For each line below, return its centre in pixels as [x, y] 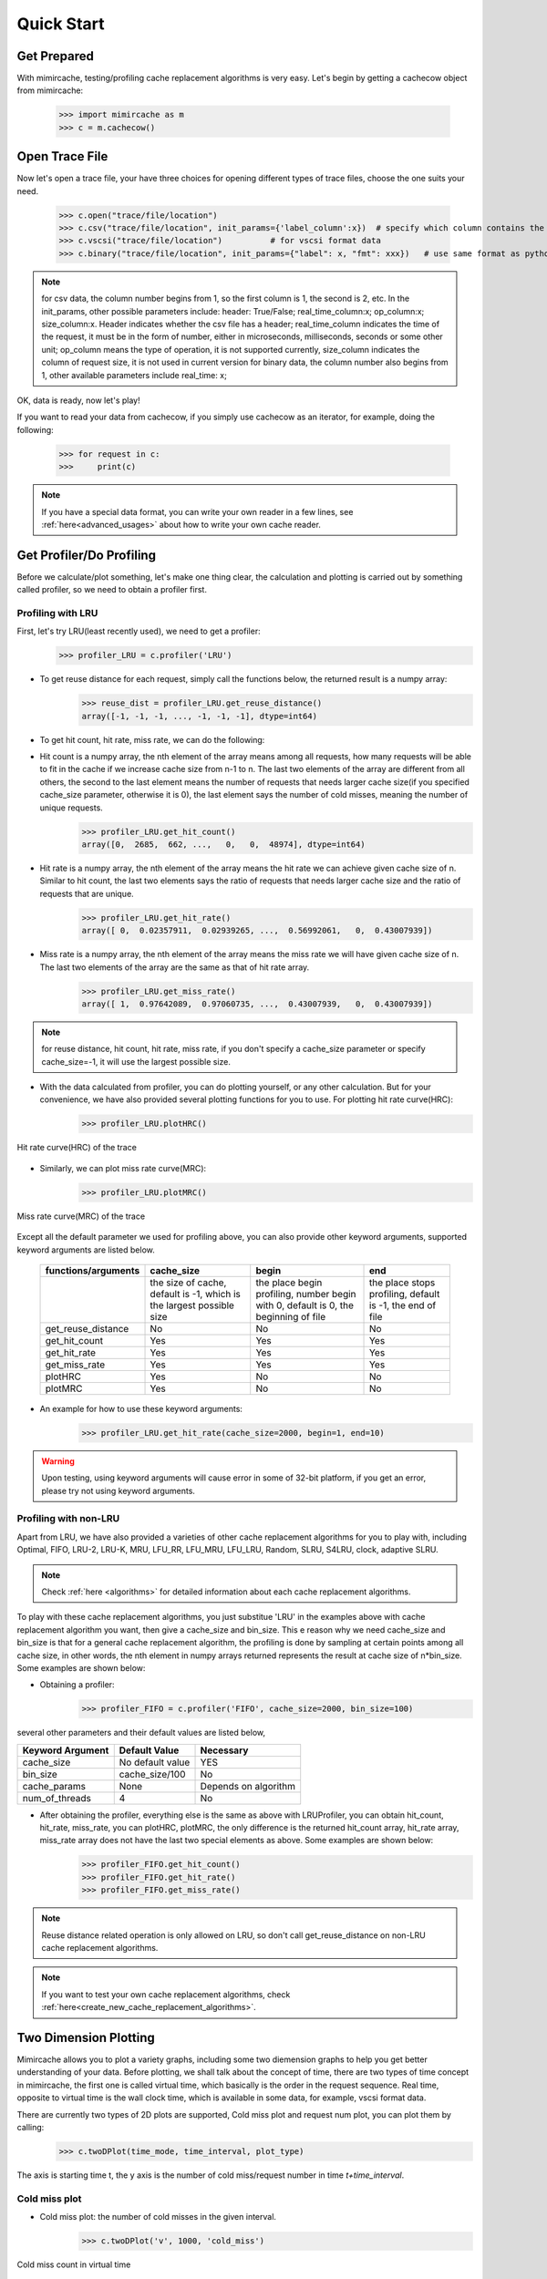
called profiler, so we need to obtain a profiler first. [112, 590]
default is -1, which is [196, 1294]
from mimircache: [50, 90]
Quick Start [61, 24]
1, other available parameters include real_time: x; [134, 375]
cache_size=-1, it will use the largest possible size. [136, 1061]
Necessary [224, 1750]
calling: [31, 2128]
